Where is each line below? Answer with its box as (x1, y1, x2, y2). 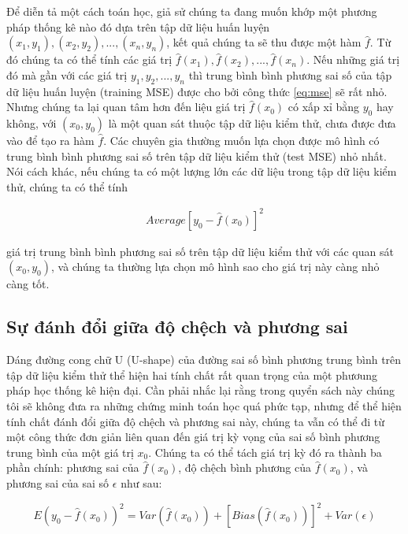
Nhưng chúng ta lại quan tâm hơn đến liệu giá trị (6, 98, 246, 115)
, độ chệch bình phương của (178, 459, 312, 476)
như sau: (121, 475, 162, 491)
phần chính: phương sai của (6, 459, 139, 476)
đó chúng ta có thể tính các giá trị (6, 51, 172, 68)
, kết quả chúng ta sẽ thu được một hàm (166, 34, 362, 50)
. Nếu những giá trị (306, 51, 400, 68)
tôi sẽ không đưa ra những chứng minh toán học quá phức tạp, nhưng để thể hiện (6, 398, 402, 414)
